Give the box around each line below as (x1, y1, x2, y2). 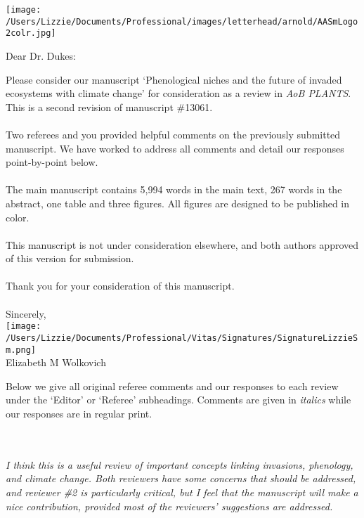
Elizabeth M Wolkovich (6, 355, 106, 370)
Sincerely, (6, 306, 46, 320)
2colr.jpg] (6, 28, 56, 39)
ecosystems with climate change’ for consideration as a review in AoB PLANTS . (6, 86, 351, 101)
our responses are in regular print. (6, 406, 152, 420)
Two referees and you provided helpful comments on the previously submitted (6, 127, 341, 141)
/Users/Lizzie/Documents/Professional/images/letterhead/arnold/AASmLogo (6, 16, 358, 27)
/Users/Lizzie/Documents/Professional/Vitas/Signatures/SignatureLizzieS (6, 332, 358, 343)
